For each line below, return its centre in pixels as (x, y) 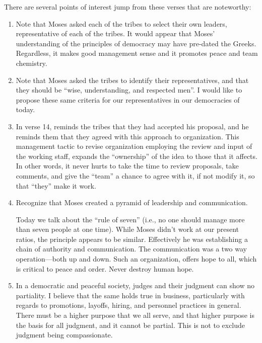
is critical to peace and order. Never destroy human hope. (105, 268)
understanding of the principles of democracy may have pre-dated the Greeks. (136, 43)
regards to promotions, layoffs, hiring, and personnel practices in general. (128, 305)
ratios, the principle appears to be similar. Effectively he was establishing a (132, 239)
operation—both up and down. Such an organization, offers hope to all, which (136, 259)
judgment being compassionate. (64, 335)
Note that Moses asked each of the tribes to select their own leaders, (121, 23)
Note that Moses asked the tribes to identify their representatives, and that (132, 80)
